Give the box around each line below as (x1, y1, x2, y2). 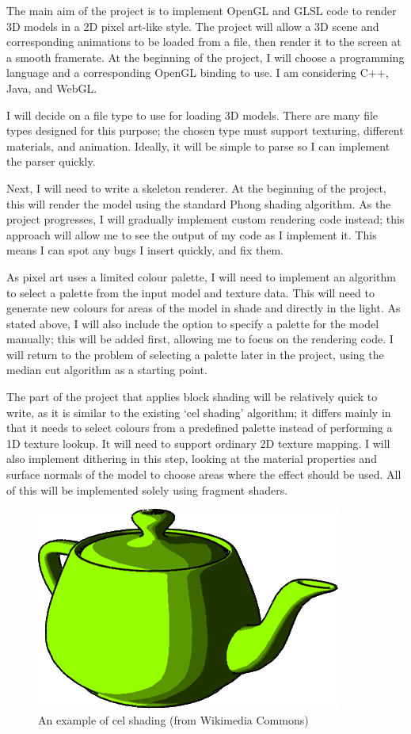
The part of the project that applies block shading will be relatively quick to (6, 388, 378, 405)
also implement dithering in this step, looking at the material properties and (6, 450, 377, 467)
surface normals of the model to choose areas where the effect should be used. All (6, 466, 401, 483)
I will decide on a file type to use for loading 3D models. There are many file (6, 106, 379, 123)
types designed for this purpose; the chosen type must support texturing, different (6, 122, 404, 139)
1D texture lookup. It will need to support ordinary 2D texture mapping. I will (6, 434, 390, 451)
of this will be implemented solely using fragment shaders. (6, 481, 288, 498)
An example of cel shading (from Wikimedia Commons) (38, 711, 309, 728)
